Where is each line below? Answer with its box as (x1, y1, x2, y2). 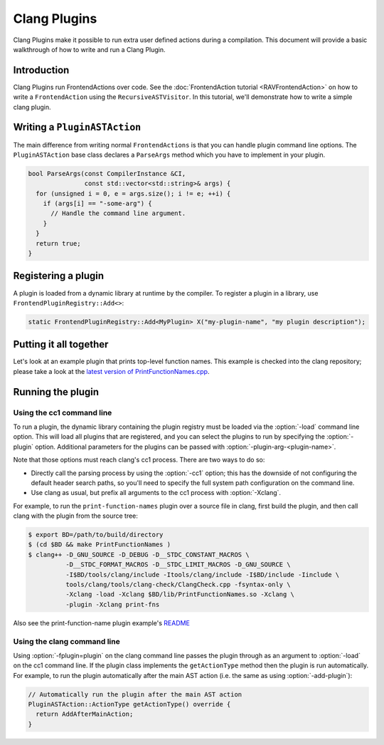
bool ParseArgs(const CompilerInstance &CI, (28, 170, 186, 177)
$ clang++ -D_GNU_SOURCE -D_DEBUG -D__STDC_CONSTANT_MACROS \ (28, 551, 250, 558)
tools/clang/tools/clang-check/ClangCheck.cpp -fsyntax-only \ (65, 580, 291, 589)
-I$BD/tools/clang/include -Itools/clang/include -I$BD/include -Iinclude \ (65, 571, 340, 578)
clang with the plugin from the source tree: (13, 511, 139, 520)
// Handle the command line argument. (50, 209, 186, 217)
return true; (36, 239, 81, 247)
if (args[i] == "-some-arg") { (43, 199, 152, 208)
